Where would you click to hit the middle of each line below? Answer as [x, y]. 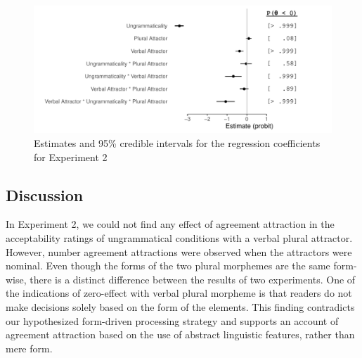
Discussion [45, 194]
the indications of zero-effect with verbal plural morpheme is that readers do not [179, 293]
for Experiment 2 [71, 156]
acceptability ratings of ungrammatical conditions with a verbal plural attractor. [179, 237]
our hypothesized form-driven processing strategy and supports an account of [172, 320]
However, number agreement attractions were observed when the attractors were [179, 251]
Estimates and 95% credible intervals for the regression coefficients [177, 142]
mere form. [29, 348]
